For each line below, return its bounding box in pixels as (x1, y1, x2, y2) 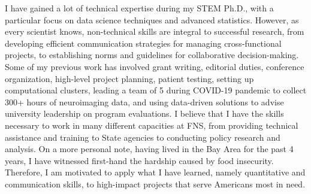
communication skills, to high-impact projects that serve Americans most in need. (5, 177, 306, 190)
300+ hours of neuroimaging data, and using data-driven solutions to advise (5, 95, 284, 108)
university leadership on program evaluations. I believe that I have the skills (5, 107, 284, 120)
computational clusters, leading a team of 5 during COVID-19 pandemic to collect (5, 84, 307, 96)
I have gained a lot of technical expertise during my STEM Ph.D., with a (5, 2, 274, 14)
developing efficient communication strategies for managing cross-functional (5, 37, 282, 49)
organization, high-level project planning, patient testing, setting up (5, 72, 254, 84)
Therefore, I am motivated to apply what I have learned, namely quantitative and (5, 166, 306, 178)
